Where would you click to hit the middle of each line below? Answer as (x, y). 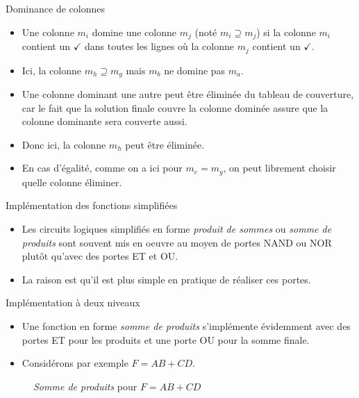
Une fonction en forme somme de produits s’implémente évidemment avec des (186, 325)
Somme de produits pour (85, 386)
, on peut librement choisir (279, 168)
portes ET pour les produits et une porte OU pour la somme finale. (166, 339)
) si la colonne (286, 32)
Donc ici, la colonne (64, 144)
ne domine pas (195, 70)
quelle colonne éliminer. (72, 182)
